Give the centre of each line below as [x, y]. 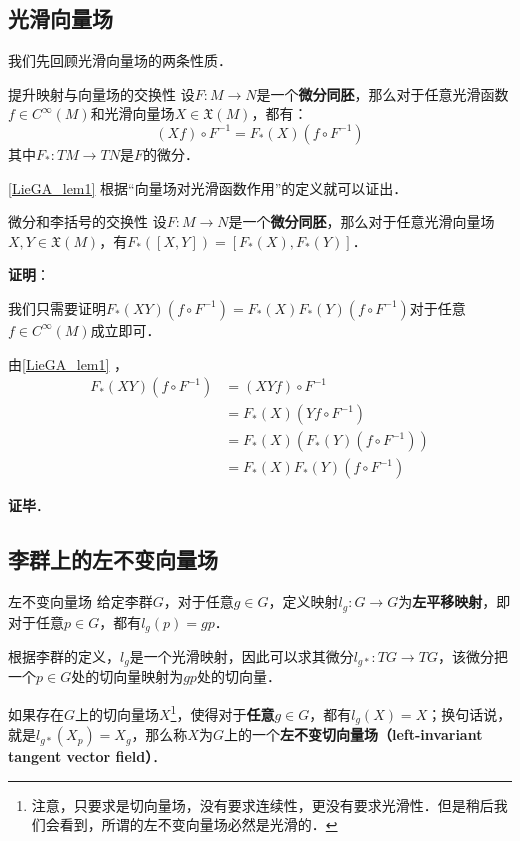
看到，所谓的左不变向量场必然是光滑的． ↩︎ [198, 824]
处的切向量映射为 [127, 676]
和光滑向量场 [132, 113]
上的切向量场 [117, 713]
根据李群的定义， [64, 655]
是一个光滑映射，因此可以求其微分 [241, 655]
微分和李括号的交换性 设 [87, 221]
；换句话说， [469, 713]
